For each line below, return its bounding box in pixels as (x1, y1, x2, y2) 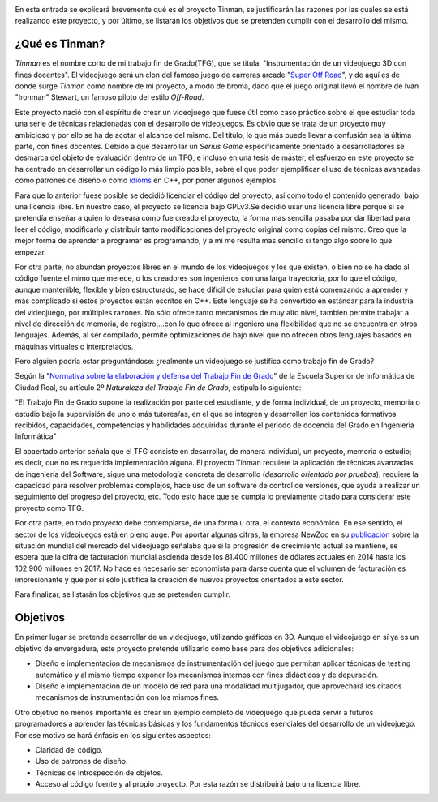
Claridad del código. (35, 744, 103, 754)
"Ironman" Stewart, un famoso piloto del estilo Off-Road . (15, 92, 204, 102)
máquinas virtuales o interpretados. (15, 341, 134, 351)
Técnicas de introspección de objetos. (35, 767, 164, 778)
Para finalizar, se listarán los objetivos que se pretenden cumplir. (15, 590, 231, 599)
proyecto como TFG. (15, 503, 84, 513)
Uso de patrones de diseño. (35, 757, 129, 766)
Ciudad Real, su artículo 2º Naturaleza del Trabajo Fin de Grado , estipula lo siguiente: (15, 382, 302, 392)
